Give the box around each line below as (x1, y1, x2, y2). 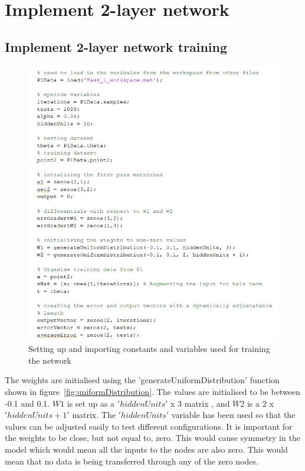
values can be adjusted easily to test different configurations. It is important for (5, 420, 293, 432)
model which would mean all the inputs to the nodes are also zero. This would (5, 443, 288, 456)
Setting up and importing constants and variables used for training (28, 342, 270, 355)
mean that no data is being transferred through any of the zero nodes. (5, 454, 258, 467)
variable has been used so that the (171, 409, 296, 421)
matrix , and (184, 397, 230, 409)
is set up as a (67, 397, 115, 409)
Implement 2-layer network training (5, 37, 228, 55)
